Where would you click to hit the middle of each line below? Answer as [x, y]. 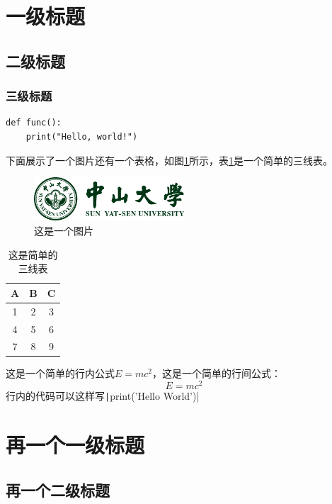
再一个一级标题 [75, 444]
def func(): [34, 123]
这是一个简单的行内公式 [60, 373]
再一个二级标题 [58, 489]
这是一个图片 [64, 231]
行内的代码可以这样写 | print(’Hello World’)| [103, 396]
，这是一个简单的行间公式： [217, 373]
